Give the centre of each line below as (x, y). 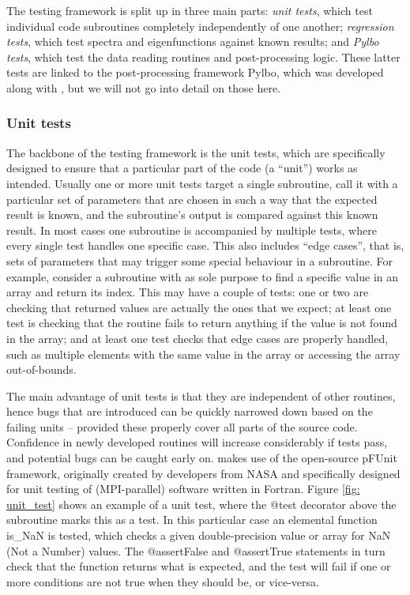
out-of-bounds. (41, 369)
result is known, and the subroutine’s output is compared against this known (192, 215)
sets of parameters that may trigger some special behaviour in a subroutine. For (199, 260)
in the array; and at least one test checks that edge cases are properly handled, (197, 338)
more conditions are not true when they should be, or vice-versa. (163, 581)
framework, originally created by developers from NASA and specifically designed (203, 473)
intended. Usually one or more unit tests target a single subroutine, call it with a (202, 183)
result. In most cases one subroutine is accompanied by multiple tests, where (192, 230)
